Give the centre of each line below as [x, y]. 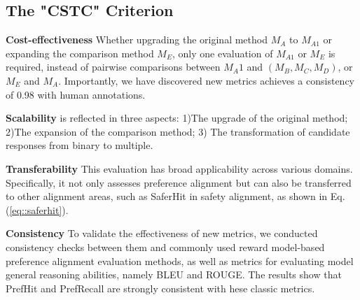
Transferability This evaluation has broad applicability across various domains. [179, 168]
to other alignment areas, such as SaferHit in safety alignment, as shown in [167, 196]
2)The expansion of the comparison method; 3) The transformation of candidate [178, 131]
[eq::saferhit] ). [39, 209]
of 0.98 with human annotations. [76, 94]
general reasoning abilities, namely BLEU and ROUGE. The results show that [174, 274]
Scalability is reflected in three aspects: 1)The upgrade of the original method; [177, 118]
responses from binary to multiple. [79, 145]
